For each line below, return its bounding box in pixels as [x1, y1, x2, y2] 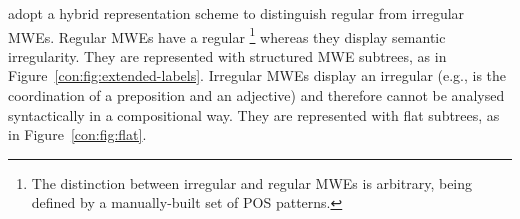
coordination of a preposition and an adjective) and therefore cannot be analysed [8, 85, 505, 106]
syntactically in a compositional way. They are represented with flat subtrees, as [8, 104, 500, 125]
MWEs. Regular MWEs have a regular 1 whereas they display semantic [8, 23, 446, 47]
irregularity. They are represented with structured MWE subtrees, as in [8, 45, 447, 66]
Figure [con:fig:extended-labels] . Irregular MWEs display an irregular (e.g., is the [8, 65, 507, 86]
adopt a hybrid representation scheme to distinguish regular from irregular [8, 3, 465, 23]
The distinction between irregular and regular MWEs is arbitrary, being [31, 172, 473, 193]
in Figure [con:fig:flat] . [8, 124, 147, 145]
